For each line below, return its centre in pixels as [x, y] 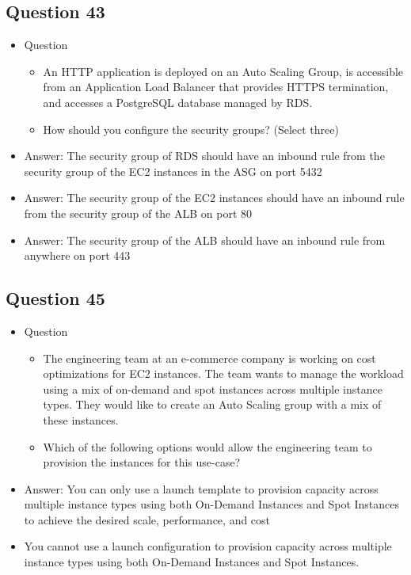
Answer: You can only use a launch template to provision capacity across [201, 488]
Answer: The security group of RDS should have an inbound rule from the [204, 156]
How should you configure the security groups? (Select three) [191, 129]
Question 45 [55, 298]
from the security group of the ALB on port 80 [138, 213]
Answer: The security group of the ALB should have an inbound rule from [205, 240]
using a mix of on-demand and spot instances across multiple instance [213, 388]
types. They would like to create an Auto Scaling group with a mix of [212, 404]
